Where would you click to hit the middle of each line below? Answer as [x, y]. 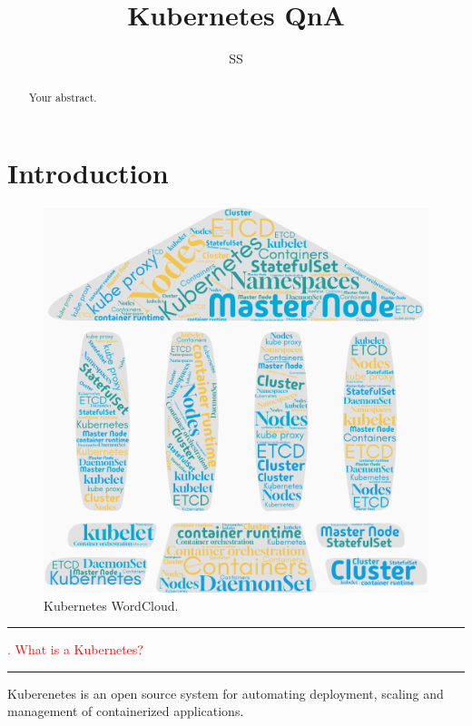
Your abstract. [63, 97]
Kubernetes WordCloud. [111, 605]
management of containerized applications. [126, 711]
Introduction [88, 173]
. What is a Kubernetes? [75, 649]
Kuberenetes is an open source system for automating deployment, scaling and [226, 693]
